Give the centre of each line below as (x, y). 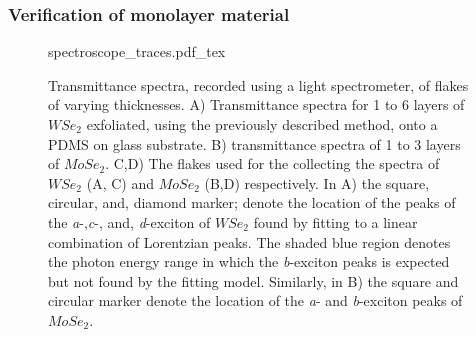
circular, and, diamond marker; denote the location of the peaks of (252, 202)
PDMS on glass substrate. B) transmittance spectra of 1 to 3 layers (254, 143)
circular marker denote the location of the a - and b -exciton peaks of (255, 300)
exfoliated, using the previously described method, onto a (262, 124)
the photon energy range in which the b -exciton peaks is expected (249, 261)
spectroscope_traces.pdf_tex (137, 51)
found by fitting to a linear (335, 221)
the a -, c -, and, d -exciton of (129, 221)
